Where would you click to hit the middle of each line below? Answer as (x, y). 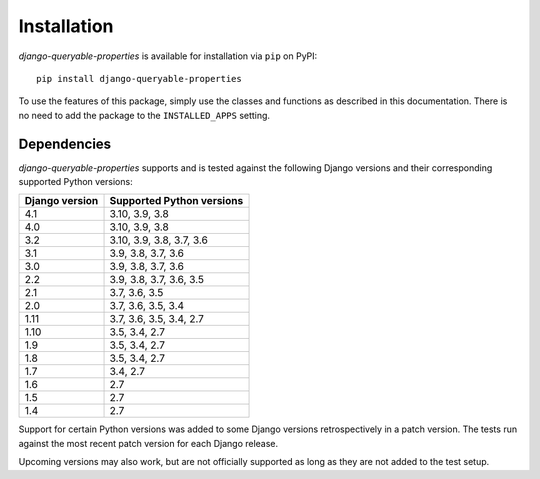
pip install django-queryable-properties (139, 78)
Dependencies (65, 143)
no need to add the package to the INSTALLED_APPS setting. (144, 115)
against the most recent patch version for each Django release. (148, 443)
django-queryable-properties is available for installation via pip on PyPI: (168, 56)
